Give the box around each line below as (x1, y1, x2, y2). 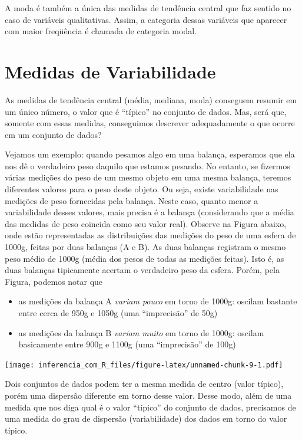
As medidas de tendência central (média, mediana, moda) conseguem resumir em (5, 93, 297, 106)
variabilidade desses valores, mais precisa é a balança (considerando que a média (5, 206, 294, 218)
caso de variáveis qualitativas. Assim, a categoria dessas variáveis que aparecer (5, 13, 287, 25)
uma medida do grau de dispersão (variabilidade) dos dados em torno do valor (5, 412, 287, 425)
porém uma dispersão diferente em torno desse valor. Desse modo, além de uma (5, 389, 292, 402)
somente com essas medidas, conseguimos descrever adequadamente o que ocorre (5, 117, 295, 129)
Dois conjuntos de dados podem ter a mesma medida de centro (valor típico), (5, 377, 284, 390)
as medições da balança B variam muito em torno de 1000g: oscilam (18, 326, 264, 339)
